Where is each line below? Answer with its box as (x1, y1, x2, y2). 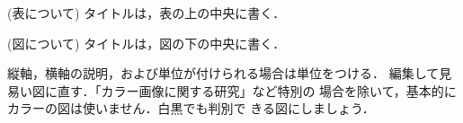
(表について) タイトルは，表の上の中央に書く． (7, 4, 286, 22)
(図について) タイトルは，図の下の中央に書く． (7, 33, 286, 52)
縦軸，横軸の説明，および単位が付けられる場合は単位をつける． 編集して (7, 64, 440, 83)
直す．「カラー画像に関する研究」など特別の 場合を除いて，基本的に (57, 81, 457, 100)
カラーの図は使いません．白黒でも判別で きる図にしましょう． (7, 99, 375, 118)
